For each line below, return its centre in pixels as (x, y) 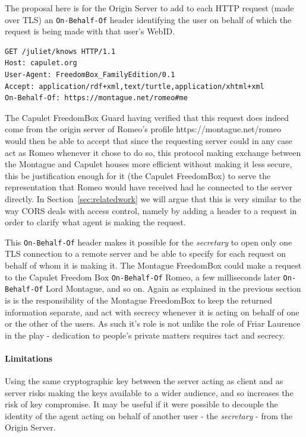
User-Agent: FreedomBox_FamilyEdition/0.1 (90, 75)
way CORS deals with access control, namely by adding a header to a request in (151, 210)
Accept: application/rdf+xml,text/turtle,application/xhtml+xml (135, 86)
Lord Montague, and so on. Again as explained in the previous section (173, 288)
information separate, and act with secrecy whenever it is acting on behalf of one (152, 312)
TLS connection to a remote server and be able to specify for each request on (146, 253)
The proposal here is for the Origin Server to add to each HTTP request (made (149, 8)
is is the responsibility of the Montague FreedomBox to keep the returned (139, 300)
